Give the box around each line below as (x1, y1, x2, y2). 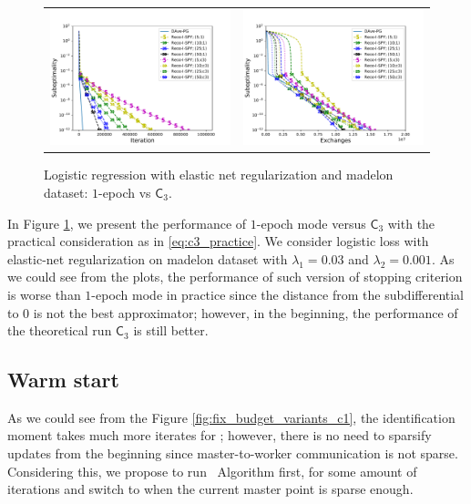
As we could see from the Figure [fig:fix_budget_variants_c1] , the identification (7, 407, 456, 427)
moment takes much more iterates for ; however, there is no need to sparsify (7, 426, 432, 445)
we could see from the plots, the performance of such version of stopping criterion (7, 267, 463, 286)
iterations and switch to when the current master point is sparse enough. (7, 479, 414, 499)
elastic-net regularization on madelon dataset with (7, 249, 288, 268)
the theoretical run (7, 321, 112, 340)
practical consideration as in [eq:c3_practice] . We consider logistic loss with (7, 231, 429, 251)
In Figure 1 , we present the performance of (7, 213, 247, 232)
